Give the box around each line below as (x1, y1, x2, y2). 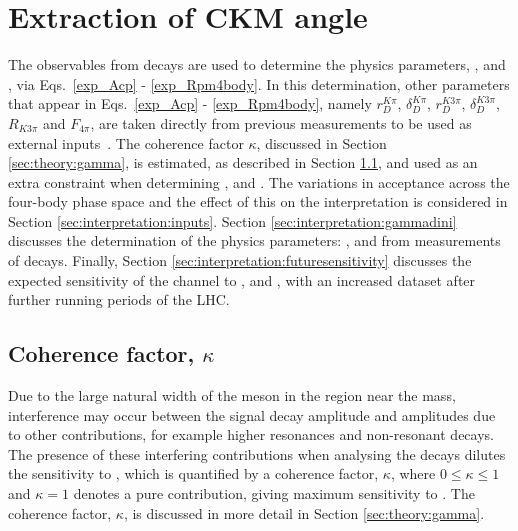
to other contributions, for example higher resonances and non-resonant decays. (8, 424, 494, 445)
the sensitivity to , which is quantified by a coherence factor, (8, 463, 379, 484)
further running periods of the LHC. (8, 289, 230, 310)
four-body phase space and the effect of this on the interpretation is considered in (8, 191, 508, 212)
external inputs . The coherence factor (8, 132, 244, 153)
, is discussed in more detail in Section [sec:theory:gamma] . (123, 502, 485, 523)
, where (390, 463, 436, 484)
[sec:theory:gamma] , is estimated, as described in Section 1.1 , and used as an (8, 152, 478, 173)
